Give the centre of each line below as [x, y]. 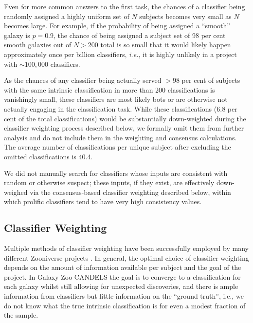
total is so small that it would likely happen [166, 45]
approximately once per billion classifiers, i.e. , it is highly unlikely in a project [120, 54]
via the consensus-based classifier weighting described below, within [130, 192]
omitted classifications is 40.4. [48, 156]
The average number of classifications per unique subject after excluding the [117, 147]
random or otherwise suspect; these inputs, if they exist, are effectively [109, 182]
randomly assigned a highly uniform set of [67, 16]
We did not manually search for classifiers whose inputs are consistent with [116, 173]
